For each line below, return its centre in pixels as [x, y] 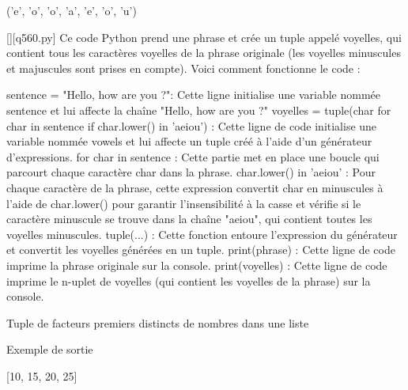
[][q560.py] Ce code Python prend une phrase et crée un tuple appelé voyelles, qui [204, 37]
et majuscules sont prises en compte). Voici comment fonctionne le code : [183, 68]
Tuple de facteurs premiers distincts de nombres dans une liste [158, 322]
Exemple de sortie [50, 349]
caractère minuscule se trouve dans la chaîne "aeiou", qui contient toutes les [189, 219]
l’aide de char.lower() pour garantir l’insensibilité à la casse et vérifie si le [184, 203]
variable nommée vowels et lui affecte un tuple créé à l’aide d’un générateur [189, 141]
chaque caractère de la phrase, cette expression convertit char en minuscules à [195, 187]
